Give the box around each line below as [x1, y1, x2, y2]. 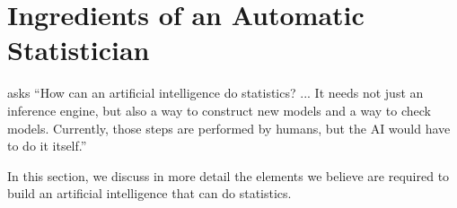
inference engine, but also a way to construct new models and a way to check [7, 100, 431, 119]
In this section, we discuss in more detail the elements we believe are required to [7, 166, 450, 185]
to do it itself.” [7, 136, 87, 155]
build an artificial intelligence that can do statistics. [7, 184, 292, 203]
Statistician [7, 31, 150, 68]
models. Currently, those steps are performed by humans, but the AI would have [7, 118, 451, 137]
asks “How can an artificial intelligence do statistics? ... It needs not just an [7, 83, 424, 102]
